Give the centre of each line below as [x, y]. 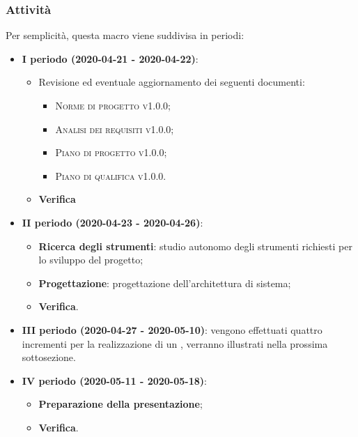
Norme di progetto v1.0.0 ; [113, 105]
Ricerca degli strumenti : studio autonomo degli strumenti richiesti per [195, 246]
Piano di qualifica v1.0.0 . [111, 175]
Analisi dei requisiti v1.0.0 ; [115, 129]
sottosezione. [49, 357]
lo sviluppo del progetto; [91, 260]
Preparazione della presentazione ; [120, 404]
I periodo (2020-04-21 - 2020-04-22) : [110, 58]
